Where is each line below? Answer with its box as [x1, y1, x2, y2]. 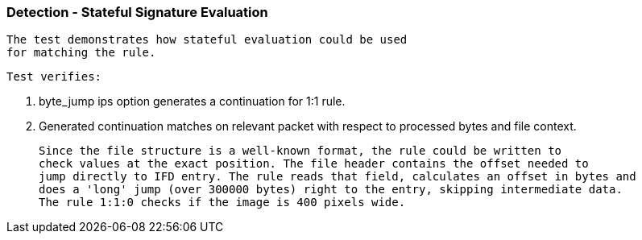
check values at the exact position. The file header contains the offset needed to [39, 157, 589, 171]
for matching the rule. [6, 46, 156, 60]
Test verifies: [6, 70, 102, 84]
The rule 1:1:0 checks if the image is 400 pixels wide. [39, 196, 406, 209]
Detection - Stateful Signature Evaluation [6, 4, 268, 20]
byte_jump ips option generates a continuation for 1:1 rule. [39, 94, 346, 109]
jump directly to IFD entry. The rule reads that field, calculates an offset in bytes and [39, 170, 636, 184]
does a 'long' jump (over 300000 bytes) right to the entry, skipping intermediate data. [39, 183, 623, 197]
